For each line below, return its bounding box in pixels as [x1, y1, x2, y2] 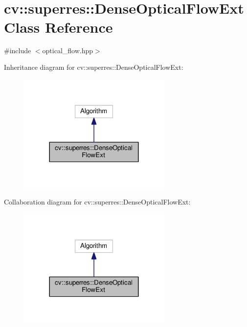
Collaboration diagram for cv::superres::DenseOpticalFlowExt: [4, 197, 191, 207]
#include [4, 45, 31, 56]
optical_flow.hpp [42, 45, 93, 56]
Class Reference [4, 17, 113, 37]
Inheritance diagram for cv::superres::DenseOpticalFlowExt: [4, 61, 183, 72]
